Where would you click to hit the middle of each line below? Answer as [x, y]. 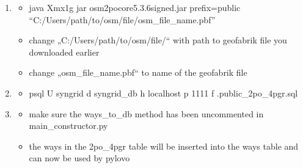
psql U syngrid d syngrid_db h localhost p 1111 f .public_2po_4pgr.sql [163, 93]
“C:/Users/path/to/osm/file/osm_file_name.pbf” [122, 19]
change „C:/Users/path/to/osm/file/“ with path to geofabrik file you [158, 40]
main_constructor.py [68, 126]
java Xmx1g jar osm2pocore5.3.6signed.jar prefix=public [135, 7]
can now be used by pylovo [79, 158]
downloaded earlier [64, 52]
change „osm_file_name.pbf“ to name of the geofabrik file [138, 72]
